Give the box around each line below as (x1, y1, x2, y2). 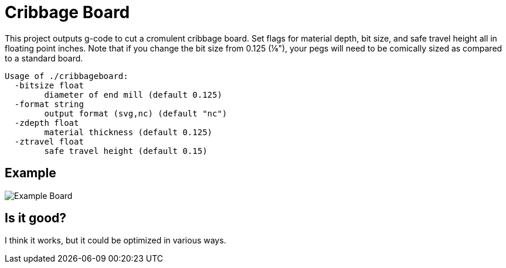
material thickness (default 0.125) (44, 127, 213, 137)
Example (5, 166, 56, 181)
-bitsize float (14, 80, 84, 90)
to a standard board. (5, 53, 83, 63)
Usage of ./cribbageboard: (5, 71, 128, 81)
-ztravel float (14, 136, 84, 146)
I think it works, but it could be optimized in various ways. (5, 235, 226, 246)
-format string (14, 99, 84, 109)
